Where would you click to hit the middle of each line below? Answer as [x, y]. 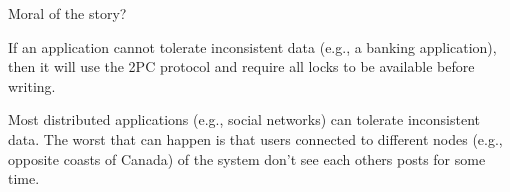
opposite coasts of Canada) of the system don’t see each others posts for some [247, 158]
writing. [32, 85]
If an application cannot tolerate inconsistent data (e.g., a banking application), [252, 46]
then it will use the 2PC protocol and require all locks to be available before [241, 66]
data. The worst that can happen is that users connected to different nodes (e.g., [255, 138]
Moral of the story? [67, 13]
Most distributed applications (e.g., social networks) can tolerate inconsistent [244, 119]
